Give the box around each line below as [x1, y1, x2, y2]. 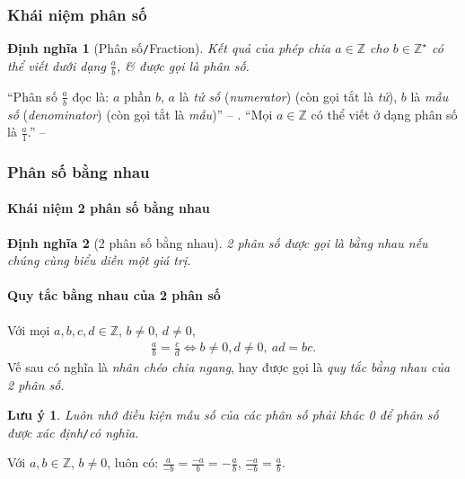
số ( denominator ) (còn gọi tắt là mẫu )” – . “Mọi [7, 104, 273, 123]
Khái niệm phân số [7, 3, 147, 25]
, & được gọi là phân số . [117, 56, 250, 75]
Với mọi [7, 320, 50, 339]
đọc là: [72, 86, 110, 105]
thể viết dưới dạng [7, 56, 106, 75]
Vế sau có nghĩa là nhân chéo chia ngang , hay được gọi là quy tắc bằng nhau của [7, 358, 451, 377]
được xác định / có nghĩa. [7, 422, 139, 441]
